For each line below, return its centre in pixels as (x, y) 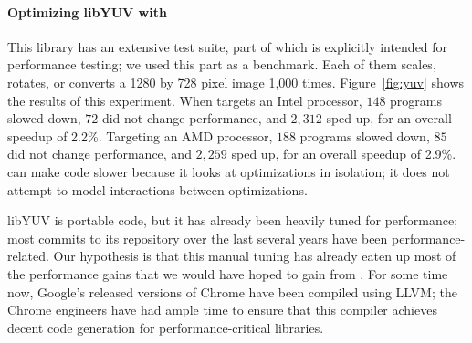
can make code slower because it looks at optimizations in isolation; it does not (229, 171)
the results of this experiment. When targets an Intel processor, (185, 100)
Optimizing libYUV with (87, 11)
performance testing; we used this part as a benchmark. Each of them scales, (222, 64)
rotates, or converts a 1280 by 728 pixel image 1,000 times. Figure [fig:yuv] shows (236, 82)
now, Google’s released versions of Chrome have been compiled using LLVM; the (232, 291)
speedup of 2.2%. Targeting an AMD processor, (140, 135)
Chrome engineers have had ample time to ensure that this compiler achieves (222, 310)
